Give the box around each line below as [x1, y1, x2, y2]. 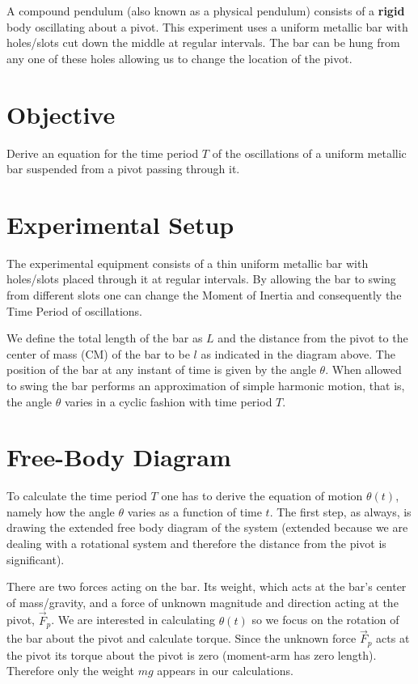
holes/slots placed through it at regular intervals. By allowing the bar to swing [6, 270, 396, 287]
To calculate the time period [6, 487, 147, 504]
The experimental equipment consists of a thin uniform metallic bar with [6, 254, 369, 271]
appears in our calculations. [157, 662, 293, 679]
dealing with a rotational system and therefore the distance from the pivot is [6, 535, 386, 552]
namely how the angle [6, 503, 115, 520]
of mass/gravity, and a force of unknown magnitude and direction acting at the [6, 593, 399, 610]
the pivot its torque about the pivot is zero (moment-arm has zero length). [6, 646, 377, 663]
